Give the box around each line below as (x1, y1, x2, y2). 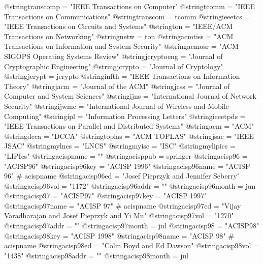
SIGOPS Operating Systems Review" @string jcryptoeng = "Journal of (4, 50, 223, 61)
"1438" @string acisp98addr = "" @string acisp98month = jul (4, 250, 188, 260)
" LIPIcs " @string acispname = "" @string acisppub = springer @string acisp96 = (4, 150, 248, 161)
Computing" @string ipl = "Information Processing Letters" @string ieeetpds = (4, 110, 246, 121)
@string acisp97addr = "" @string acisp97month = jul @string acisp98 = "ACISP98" (4, 220, 259, 231)
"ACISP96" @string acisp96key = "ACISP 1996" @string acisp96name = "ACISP (4, 160, 250, 171)
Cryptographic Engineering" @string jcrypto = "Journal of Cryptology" (4, 61, 223, 71)
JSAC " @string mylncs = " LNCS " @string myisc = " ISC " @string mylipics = (4, 140, 236, 151)
